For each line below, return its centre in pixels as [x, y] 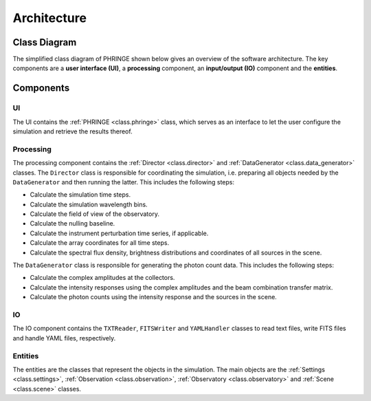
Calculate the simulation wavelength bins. [89, 204]
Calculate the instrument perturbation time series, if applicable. [119, 233]
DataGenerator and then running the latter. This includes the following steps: [124, 182]
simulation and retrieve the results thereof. [73, 131]
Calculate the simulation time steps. [80, 195]
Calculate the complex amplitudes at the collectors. [102, 278]
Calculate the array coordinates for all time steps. [100, 243]
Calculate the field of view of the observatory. [94, 214]
